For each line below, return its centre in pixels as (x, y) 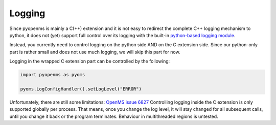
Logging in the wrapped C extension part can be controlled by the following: (90, 61)
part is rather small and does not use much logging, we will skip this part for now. (95, 52)
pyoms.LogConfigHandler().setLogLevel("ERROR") (81, 89)
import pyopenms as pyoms (53, 75)
